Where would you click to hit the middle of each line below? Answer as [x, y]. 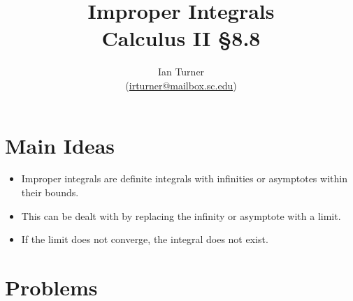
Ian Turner [181, 72]
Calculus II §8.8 [181, 38]
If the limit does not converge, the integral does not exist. [145, 239]
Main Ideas [60, 145]
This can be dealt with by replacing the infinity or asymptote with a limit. [181, 215]
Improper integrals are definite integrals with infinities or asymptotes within [184, 178]
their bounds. [50, 192]
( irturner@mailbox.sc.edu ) [181, 85]
